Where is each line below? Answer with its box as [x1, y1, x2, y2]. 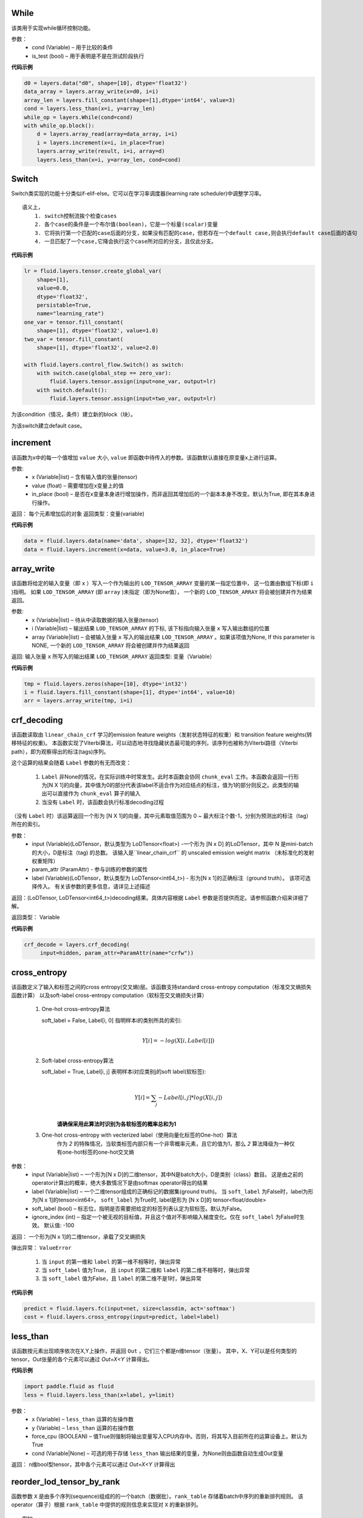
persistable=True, [36, 301, 92, 308]
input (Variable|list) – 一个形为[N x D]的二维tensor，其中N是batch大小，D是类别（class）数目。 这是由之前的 [32, 1171, 304, 1178]
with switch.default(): [36, 386, 107, 393]
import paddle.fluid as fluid [24, 1383, 114, 1390]
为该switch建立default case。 [11, 422, 86, 429]
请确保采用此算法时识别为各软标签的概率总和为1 [56, 1120, 177, 1128]
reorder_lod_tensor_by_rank [11, 1476, 120, 1487]
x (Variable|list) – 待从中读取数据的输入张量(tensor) [32, 616, 159, 624]
